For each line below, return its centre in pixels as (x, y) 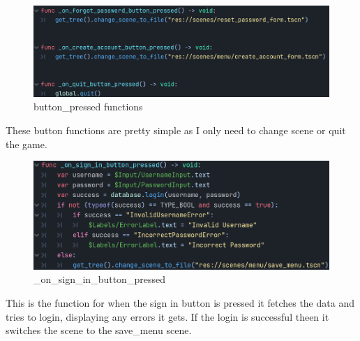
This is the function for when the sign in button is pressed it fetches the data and (180, 303)
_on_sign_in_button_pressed (99, 279)
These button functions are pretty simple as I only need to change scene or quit (176, 130)
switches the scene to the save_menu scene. (99, 330)
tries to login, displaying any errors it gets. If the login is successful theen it (167, 316)
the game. (27, 144)
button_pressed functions (88, 107)
